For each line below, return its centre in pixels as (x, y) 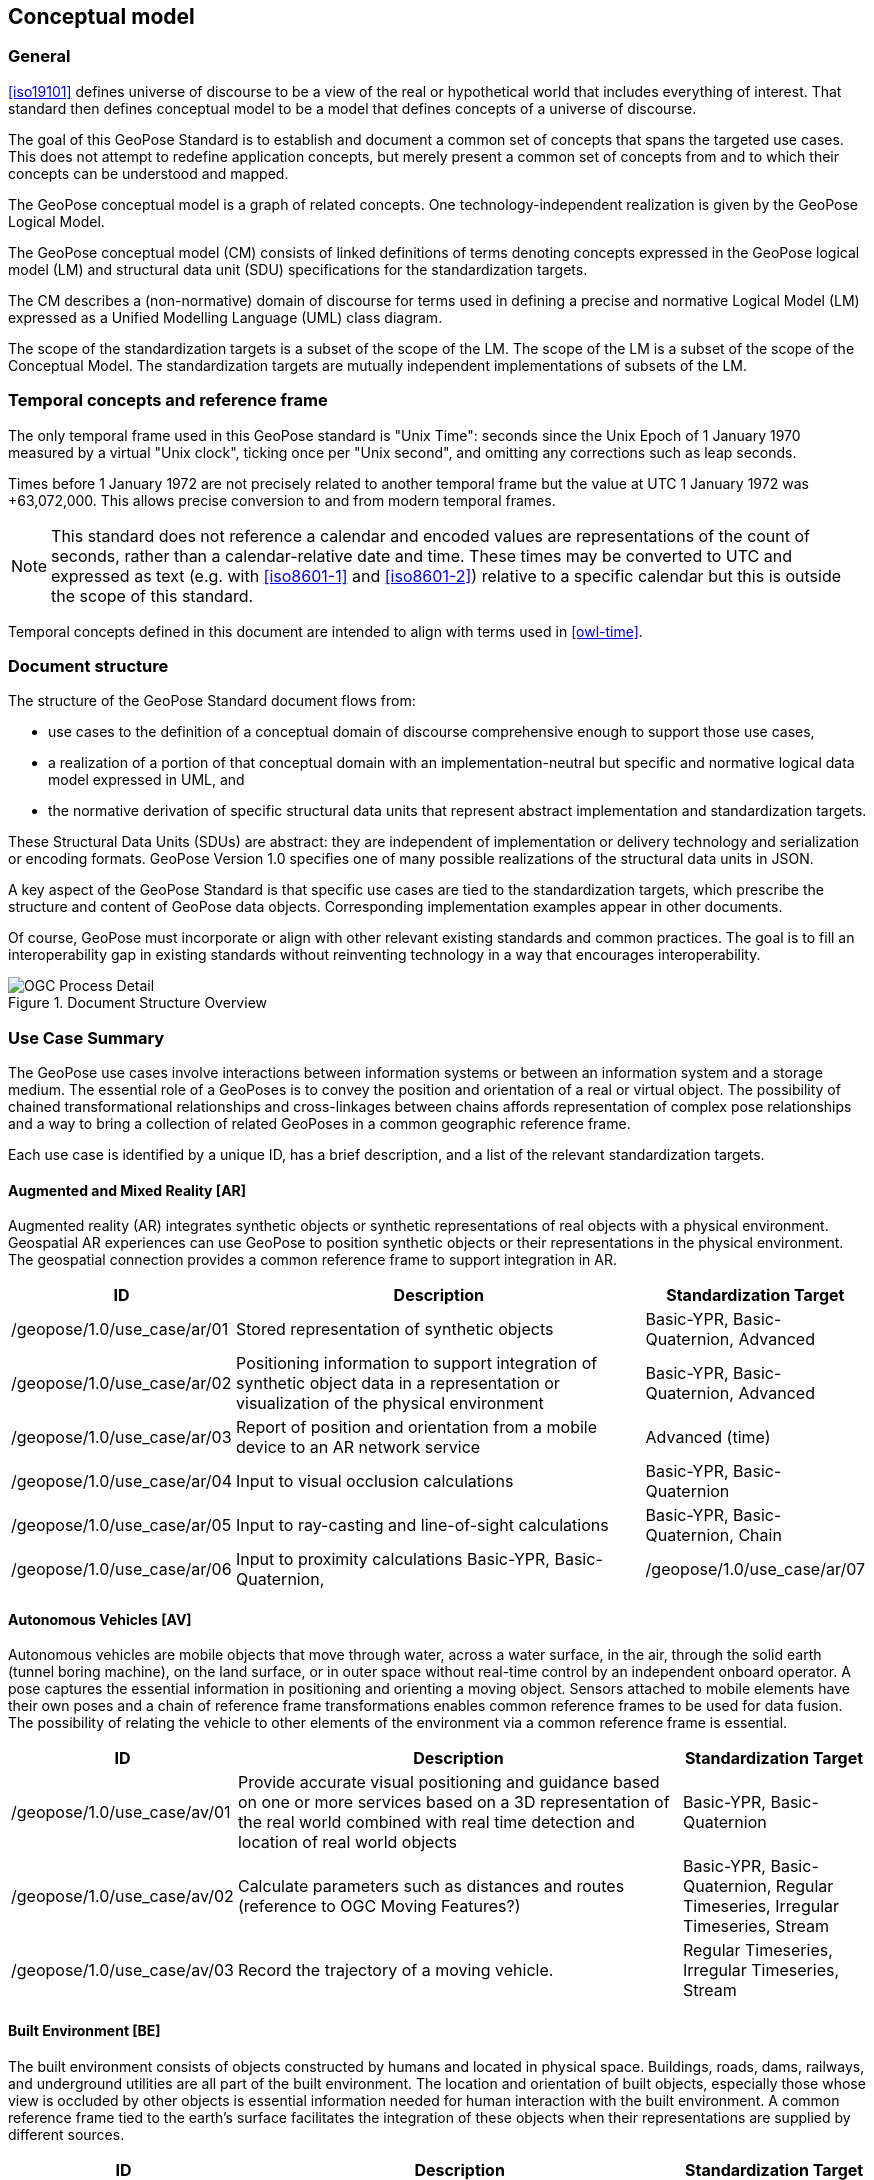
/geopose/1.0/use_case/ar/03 (121, 1437)
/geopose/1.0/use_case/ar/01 (120, 1329)
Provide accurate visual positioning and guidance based (448, 1782)
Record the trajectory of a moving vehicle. (395, 1970)
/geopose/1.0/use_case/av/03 (122, 1970)
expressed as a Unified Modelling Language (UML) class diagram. (225, 317)
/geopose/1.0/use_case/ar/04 (122, 1481)
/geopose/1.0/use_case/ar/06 (121, 1569)
